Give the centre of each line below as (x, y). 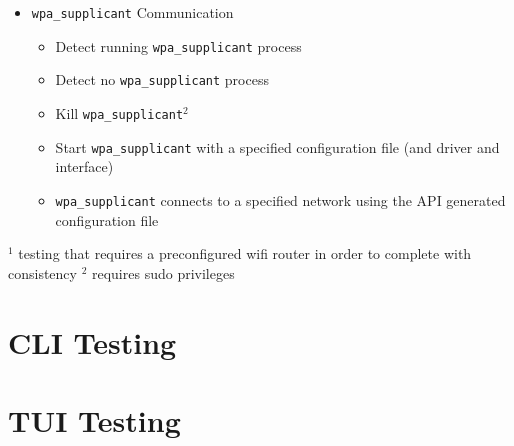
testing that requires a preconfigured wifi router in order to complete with (245, 253)
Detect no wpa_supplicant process (162, 79)
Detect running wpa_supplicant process (178, 45)
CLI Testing (92, 341)
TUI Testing (94, 419)
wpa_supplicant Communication (132, 12)
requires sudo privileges (163, 272)
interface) (84, 166)
